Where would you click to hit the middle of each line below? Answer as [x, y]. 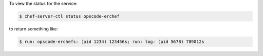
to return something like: [34, 28]
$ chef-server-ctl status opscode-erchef [69, 16]
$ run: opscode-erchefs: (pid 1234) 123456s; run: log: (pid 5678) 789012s [112, 42]
